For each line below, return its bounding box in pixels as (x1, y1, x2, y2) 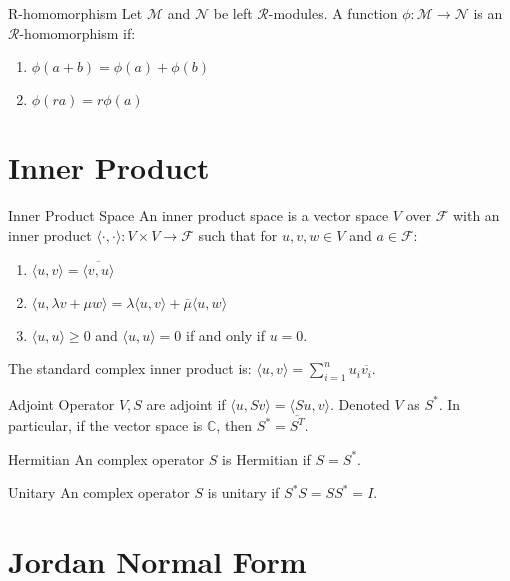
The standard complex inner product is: (8, 358, 252, 379)
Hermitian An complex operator (8, 448, 205, 469)
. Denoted (330, 393, 390, 414)
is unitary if (207, 482, 280, 503)
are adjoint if (146, 393, 226, 414)
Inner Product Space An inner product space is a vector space (8, 205, 389, 226)
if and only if (186, 324, 265, 345)
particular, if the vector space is (8, 415, 203, 436)
